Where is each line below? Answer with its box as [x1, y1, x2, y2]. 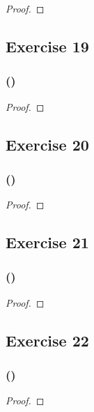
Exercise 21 [6, 231, 89, 253]
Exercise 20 [6, 133, 89, 155]
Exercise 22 [6, 329, 89, 351]
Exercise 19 [6, 35, 89, 56]
